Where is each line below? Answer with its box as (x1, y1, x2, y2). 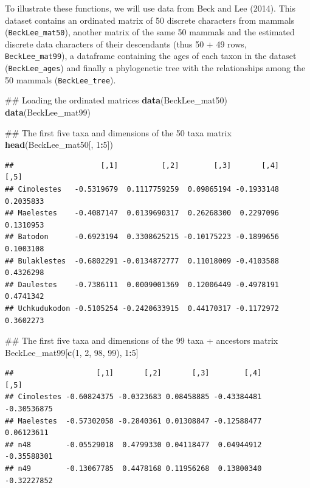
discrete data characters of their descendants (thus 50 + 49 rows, (5, 37, 247, 50)
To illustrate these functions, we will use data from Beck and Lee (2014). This (5, 2, 295, 14)
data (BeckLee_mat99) (5, 106, 91, 118)
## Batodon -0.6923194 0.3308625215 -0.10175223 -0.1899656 (5, 232, 280, 242)
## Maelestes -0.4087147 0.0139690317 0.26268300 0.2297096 (5, 209, 280, 218)
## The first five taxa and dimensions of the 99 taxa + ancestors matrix (5, 334, 278, 347)
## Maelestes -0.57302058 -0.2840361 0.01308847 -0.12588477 (5, 416, 262, 425)
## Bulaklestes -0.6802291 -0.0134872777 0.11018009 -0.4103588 (5, 256, 280, 265)
